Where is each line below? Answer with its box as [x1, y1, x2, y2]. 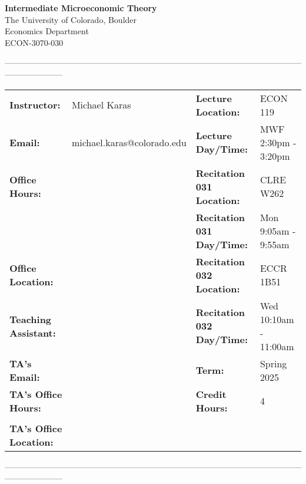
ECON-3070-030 [5, 36, 64, 48]
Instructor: [9, 98, 61, 112]
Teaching [9, 312, 52, 326]
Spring [260, 356, 287, 370]
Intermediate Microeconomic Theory [5, 2, 157, 14]
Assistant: [9, 325, 56, 340]
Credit [195, 387, 227, 401]
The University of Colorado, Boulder [5, 13, 137, 25]
